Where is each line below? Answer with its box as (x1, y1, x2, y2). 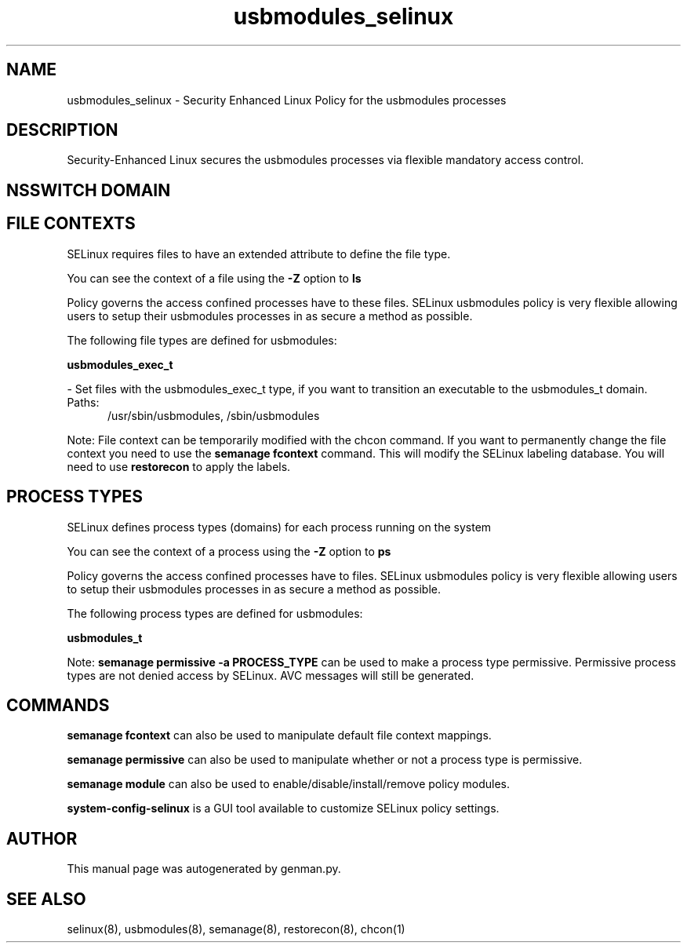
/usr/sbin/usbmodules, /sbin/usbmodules (107, 408, 320, 422)
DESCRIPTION (6, 120, 118, 141)
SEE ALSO (6, 889, 86, 909)
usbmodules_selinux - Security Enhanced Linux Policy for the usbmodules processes (67, 93, 507, 107)
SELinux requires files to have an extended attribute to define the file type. (67, 246, 451, 261)
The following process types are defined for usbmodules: (67, 606, 363, 620)
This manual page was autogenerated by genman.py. (67, 862, 341, 876)
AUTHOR (6, 828, 78, 849)
